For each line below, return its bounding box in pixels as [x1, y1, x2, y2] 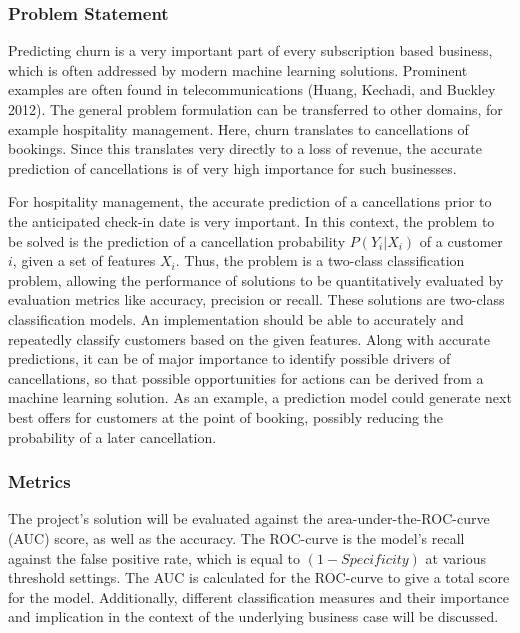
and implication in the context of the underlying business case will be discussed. [8, 606, 499, 627]
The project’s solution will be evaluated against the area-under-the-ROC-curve [8, 508, 490, 529]
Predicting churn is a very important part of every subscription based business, [8, 40, 493, 61]
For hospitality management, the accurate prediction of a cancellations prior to [8, 191, 492, 212]
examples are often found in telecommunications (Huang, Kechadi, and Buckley [8, 79, 496, 100]
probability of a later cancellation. [8, 426, 217, 447]
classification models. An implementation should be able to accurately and [8, 308, 464, 329]
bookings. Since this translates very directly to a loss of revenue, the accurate [8, 138, 482, 159]
